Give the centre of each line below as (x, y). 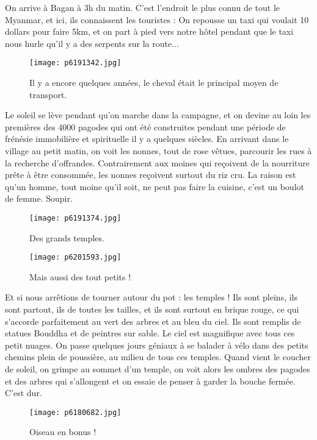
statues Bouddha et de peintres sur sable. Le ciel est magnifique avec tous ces (150, 333)
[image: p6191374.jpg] (75, 218)
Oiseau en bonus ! (63, 432)
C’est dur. (24, 393)
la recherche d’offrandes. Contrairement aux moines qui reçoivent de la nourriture (158, 162)
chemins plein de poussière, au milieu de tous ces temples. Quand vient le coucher (158, 357)
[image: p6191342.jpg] (75, 63)
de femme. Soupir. (39, 198)
